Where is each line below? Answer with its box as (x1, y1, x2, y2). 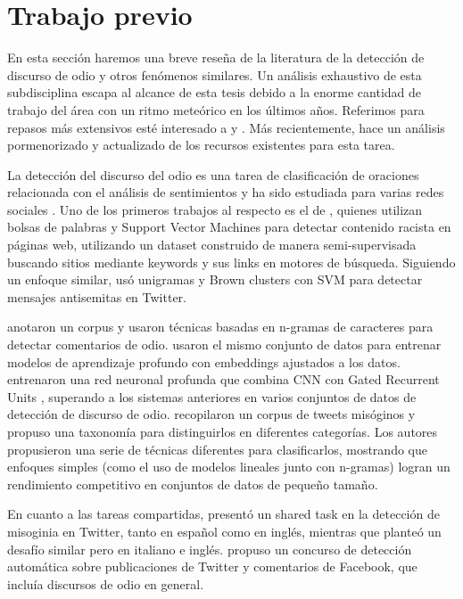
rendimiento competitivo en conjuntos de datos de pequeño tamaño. (7, 474, 378, 493)
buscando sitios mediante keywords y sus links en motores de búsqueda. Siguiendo (7, 252, 456, 271)
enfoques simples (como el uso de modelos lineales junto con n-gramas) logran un (7, 457, 451, 476)
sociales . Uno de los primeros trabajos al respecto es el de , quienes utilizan (7, 200, 423, 218)
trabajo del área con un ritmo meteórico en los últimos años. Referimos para (7, 100, 425, 119)
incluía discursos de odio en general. (7, 574, 204, 593)
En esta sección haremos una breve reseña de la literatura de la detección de (7, 48, 425, 67)
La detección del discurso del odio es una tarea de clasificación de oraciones (7, 165, 419, 184)
